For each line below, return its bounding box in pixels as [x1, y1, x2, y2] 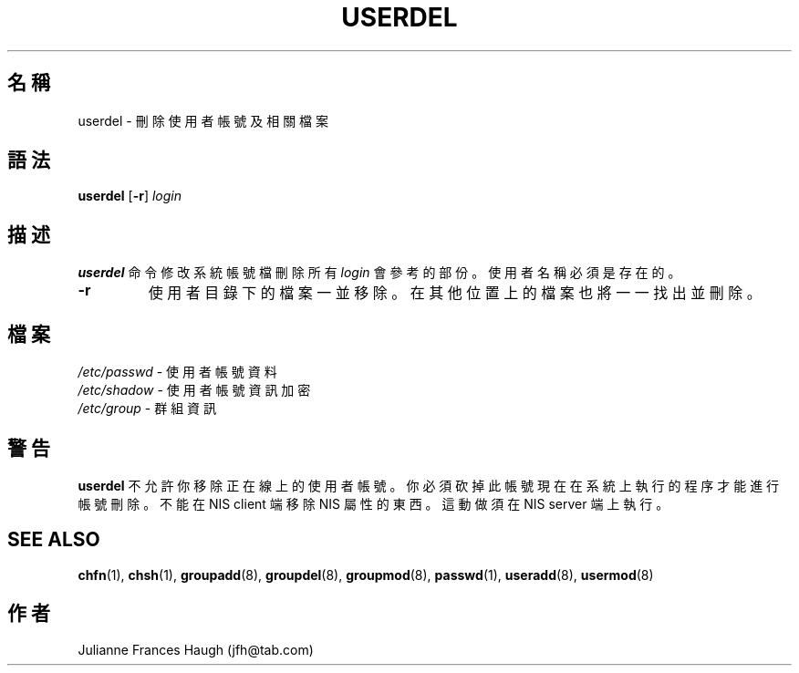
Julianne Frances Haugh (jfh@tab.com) [78, 641, 314, 657]
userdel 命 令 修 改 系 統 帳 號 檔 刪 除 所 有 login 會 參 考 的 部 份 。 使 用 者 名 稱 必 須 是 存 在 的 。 [78, 264, 681, 281]
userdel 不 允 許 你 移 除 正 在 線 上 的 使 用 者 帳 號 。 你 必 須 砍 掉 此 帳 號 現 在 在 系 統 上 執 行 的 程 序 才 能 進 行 [78, 477, 780, 493]
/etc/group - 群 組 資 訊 [78, 400, 217, 417]
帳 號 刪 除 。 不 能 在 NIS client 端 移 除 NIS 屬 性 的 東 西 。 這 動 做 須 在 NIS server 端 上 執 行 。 [78, 495, 669, 512]
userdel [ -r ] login [78, 188, 182, 204]
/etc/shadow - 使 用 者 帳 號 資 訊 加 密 [78, 382, 311, 399]
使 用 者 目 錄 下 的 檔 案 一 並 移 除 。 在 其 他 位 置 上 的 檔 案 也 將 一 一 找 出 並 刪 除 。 [148, 284, 762, 303]
